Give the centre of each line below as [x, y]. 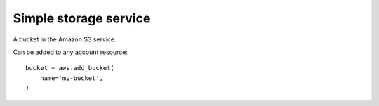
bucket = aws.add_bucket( [70, 68]
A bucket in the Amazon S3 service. [65, 39]
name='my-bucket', [72, 78]
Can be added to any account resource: [70, 52]
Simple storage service [82, 18]
